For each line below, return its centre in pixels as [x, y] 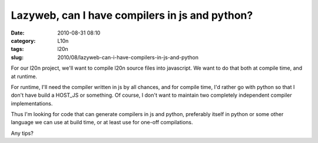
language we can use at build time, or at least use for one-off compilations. [102, 122]
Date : [18, 33]
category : [23, 40]
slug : [17, 57]
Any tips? [22, 133]
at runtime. [24, 76]
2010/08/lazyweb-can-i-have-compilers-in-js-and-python [128, 57]
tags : [17, 49]
